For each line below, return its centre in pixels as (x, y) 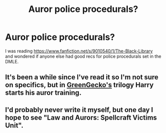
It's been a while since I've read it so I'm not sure (82, 77)
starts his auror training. (43, 93)
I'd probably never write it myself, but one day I (79, 110)
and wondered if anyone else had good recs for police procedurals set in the (83, 56)
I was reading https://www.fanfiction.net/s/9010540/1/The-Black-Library (79, 51)
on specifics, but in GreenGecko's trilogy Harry (79, 85)
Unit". (14, 125)
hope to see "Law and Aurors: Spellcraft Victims (81, 117)
